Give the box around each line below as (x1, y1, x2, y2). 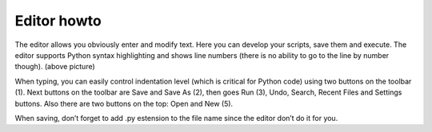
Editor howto (14, 12, 102, 29)
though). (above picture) (14, 62, 95, 72)
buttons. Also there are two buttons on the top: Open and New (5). (14, 99, 234, 108)
